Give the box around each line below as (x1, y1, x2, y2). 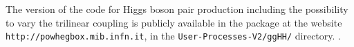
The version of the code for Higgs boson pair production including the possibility (6, 2, 348, 16)
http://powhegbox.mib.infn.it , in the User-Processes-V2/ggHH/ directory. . (6, 29, 341, 43)
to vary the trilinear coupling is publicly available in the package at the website (6, 15, 342, 29)
